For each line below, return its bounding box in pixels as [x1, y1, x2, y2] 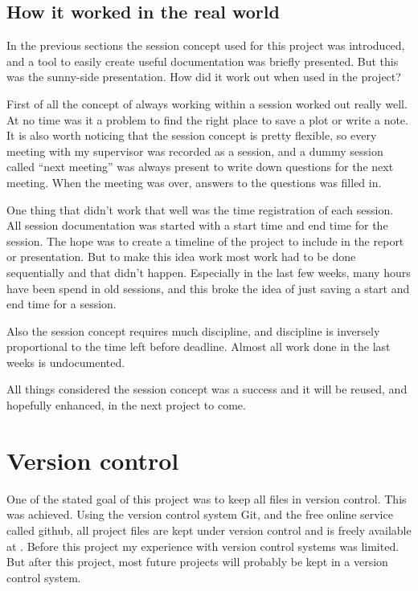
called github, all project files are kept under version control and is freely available [6, 521, 412, 538]
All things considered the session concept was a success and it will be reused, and [6, 381, 408, 397]
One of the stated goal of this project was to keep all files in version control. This [6, 490, 407, 507]
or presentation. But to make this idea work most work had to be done [6, 248, 356, 265]
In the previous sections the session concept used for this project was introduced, [6, 37, 405, 54]
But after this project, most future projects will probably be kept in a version [6, 553, 388, 570]
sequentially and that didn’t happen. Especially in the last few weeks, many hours [6, 263, 411, 280]
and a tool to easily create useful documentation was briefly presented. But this [6, 52, 399, 69]
